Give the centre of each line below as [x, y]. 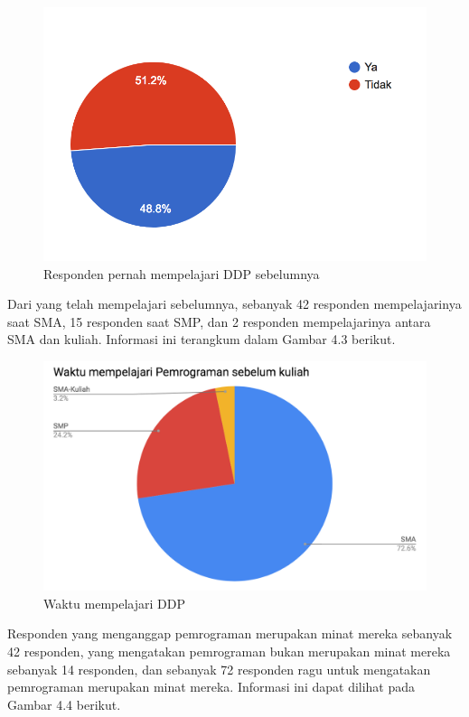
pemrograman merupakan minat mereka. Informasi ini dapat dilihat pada [211, 687]
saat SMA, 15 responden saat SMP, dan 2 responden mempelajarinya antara [219, 321]
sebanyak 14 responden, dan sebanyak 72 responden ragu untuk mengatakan [219, 669]
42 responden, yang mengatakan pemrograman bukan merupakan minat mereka [229, 651]
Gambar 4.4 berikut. [64, 704]
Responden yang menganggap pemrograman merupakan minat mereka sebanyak [230, 633]
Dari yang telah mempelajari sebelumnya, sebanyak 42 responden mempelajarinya [234, 304]
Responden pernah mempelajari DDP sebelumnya [182, 273]
